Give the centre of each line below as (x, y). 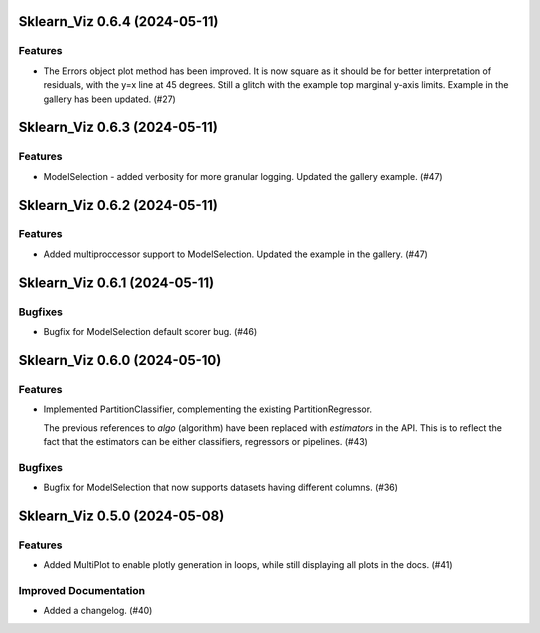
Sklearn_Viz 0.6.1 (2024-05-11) (116, 282)
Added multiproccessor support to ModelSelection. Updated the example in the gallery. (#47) (236, 254)
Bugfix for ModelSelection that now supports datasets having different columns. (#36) (221, 487)
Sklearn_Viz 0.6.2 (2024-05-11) (118, 205)
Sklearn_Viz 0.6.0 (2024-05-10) (120, 360)
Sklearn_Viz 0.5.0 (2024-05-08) (121, 515)
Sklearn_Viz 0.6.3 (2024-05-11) (118, 127)
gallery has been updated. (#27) (110, 99)
